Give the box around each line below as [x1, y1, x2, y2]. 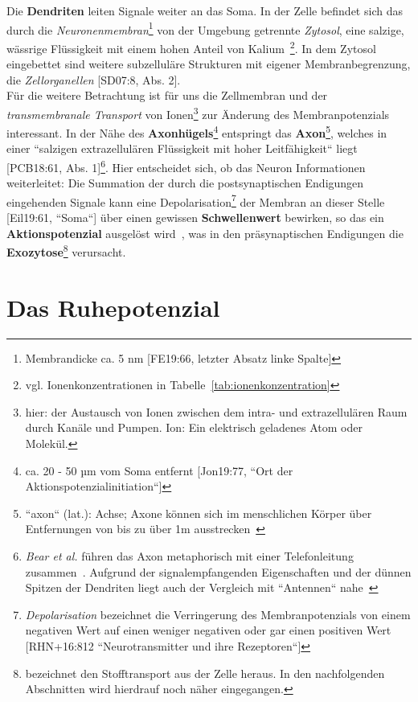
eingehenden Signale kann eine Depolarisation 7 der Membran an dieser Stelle [6, 191, 385, 210]
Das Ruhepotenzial [6, 290, 220, 323]
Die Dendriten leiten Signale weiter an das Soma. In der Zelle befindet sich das [6, 2, 403, 18]
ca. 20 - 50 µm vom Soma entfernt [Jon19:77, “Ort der [25, 462, 293, 478]
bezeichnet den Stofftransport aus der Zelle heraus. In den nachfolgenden [25, 664, 385, 681]
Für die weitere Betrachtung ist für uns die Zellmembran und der [6, 87, 328, 104]
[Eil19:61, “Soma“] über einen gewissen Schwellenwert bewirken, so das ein [6, 209, 384, 226]
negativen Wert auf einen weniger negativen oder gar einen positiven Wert [25, 622, 391, 638]
